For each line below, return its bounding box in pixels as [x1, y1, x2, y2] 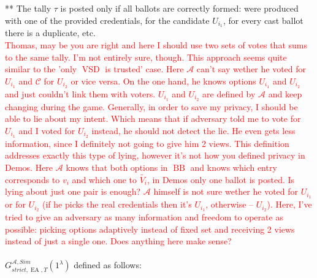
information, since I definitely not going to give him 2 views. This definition [5, 137, 289, 149]
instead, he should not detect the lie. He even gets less [91, 124, 296, 137]
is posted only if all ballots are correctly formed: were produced [60, 2, 299, 14]
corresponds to [5, 173, 60, 186]
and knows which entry [190, 160, 277, 173]
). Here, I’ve [267, 198, 312, 211]
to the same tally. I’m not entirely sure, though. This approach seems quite [5, 50, 287, 63]
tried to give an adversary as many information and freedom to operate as [5, 210, 283, 223]
